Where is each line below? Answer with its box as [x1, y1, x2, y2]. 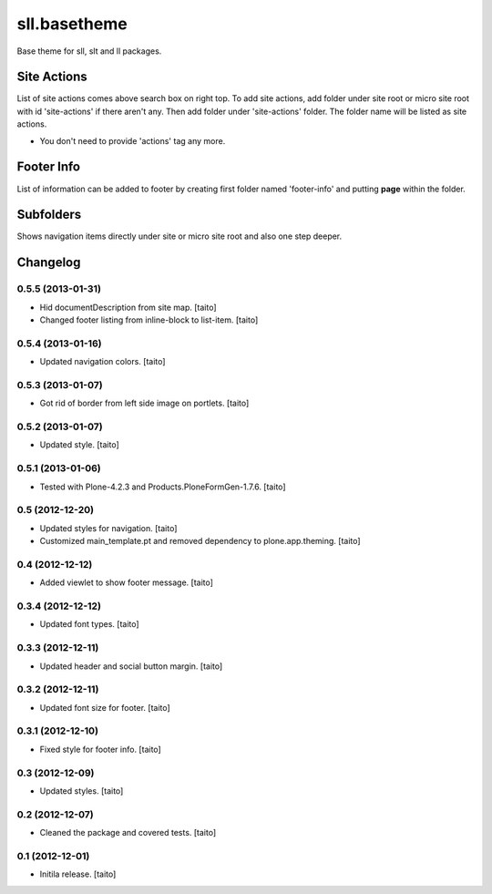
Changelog [16, 255, 81, 271]
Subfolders [16, 207, 82, 222]
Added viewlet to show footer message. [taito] [39, 577, 214, 588]
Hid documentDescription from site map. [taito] [39, 302, 218, 313]
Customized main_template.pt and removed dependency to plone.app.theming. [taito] [39, 536, 361, 547]
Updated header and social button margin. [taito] [39, 661, 223, 672]
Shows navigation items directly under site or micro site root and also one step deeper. [16, 231, 343, 241]
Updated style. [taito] [39, 439, 120, 450]
